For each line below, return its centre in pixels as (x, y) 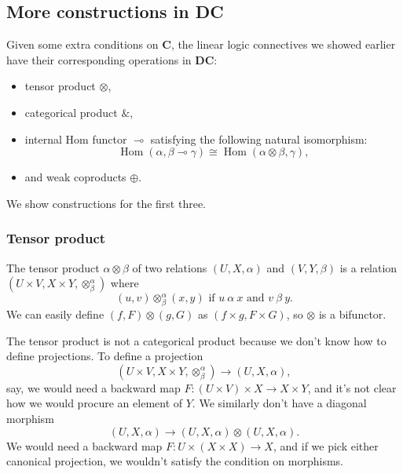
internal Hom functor (76, 139)
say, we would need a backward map (93, 387)
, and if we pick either (326, 445)
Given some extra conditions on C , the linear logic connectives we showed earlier (201, 44)
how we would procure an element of (95, 403)
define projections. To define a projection (105, 356)
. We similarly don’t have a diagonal (279, 403)
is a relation (368, 267)
